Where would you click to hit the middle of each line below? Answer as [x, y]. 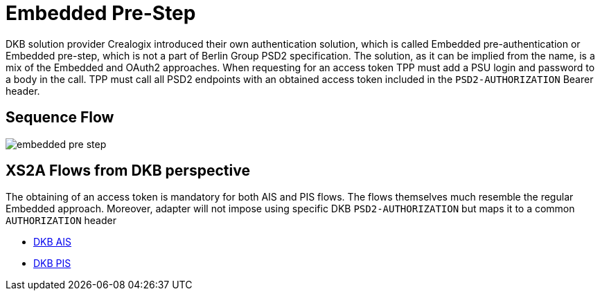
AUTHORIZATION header [61, 221]
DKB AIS [53, 242]
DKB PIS [52, 263]
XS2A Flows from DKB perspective [128, 171]
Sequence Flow [60, 118]
